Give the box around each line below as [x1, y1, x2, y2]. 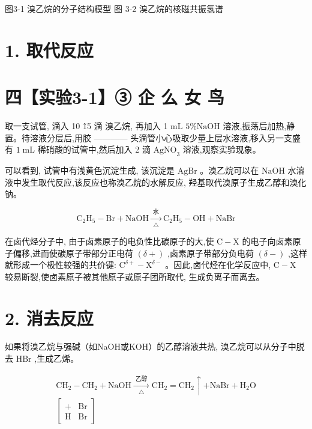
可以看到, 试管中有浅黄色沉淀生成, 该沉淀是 [5, 164, 175, 177]
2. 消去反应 [5, 305, 94, 330]
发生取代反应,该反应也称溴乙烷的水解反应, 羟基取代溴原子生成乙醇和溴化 [21, 175, 307, 188]
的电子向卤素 [242, 234, 293, 247]
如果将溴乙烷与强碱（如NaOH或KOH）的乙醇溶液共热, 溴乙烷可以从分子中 [5, 340, 296, 353]
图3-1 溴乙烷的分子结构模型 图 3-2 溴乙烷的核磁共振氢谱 [5, 2, 223, 14]
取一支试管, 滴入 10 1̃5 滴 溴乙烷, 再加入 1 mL [5, 120, 183, 132]
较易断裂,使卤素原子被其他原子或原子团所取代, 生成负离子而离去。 [5, 270, 265, 282]
